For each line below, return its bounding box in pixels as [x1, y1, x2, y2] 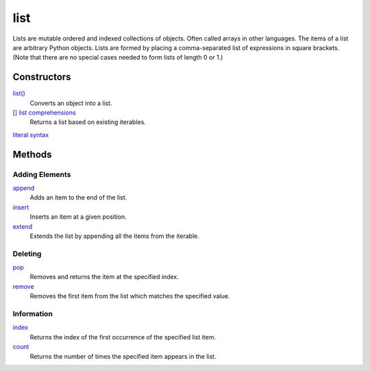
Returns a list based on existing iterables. [29, 118, 147, 126]
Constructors [12, 71, 71, 83]
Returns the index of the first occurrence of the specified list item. [29, 333, 216, 341]
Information [12, 309, 53, 318]
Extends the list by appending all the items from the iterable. [29, 232, 200, 240]
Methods [12, 148, 52, 160]
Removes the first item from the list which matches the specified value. [29, 292, 230, 300]
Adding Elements [12, 169, 71, 179]
